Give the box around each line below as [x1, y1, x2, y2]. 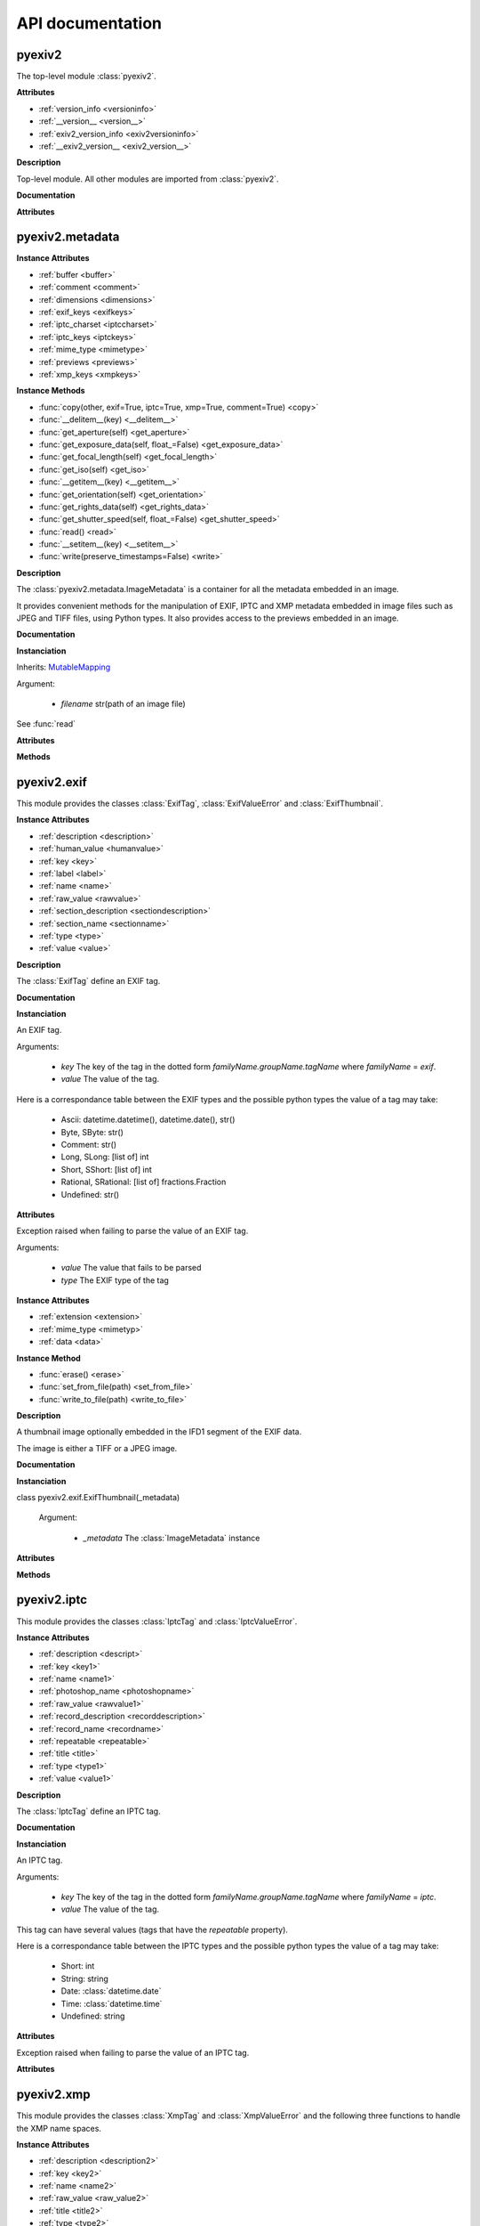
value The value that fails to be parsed [60, 1263, 202, 1273]
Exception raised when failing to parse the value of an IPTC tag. [16, 2047, 250, 2058]
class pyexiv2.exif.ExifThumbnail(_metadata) [16, 1492, 180, 1503]
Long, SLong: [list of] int [60, 1151, 149, 1162]
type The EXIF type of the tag [60, 1274, 169, 1286]
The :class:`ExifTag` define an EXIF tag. [16, 976, 161, 987]
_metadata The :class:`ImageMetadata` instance [83, 1532, 260, 1543]
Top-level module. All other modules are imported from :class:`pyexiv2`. [16, 174, 279, 184]
